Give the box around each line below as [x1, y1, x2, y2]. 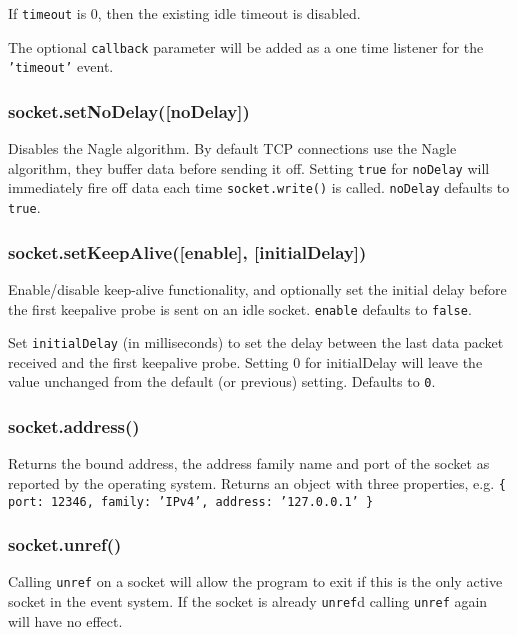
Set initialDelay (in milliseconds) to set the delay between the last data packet [8, 332, 504, 353]
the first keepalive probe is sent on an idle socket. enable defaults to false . [8, 298, 472, 319]
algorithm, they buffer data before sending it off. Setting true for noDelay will [8, 157, 490, 178]
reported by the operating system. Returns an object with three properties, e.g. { [8, 472, 506, 493]
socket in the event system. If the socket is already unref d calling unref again [8, 591, 488, 612]
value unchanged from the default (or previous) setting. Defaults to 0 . [8, 371, 436, 392]
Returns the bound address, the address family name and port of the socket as [8, 453, 490, 474]
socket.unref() [8, 532, 122, 557]
